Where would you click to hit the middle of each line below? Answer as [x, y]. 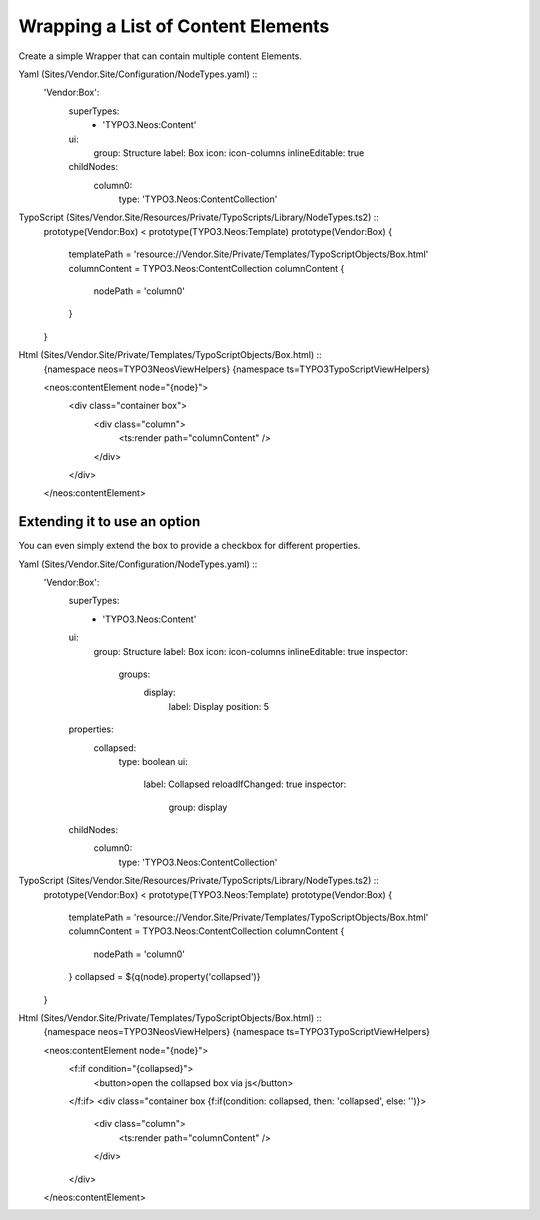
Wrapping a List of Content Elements [174, 26]
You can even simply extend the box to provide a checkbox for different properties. [189, 546]
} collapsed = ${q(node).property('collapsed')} [164, 977]
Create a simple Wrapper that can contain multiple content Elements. [160, 56]
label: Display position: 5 [219, 706]
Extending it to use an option [109, 521]
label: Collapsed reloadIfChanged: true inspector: [245, 784]
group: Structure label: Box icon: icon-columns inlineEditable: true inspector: [251, 651]
